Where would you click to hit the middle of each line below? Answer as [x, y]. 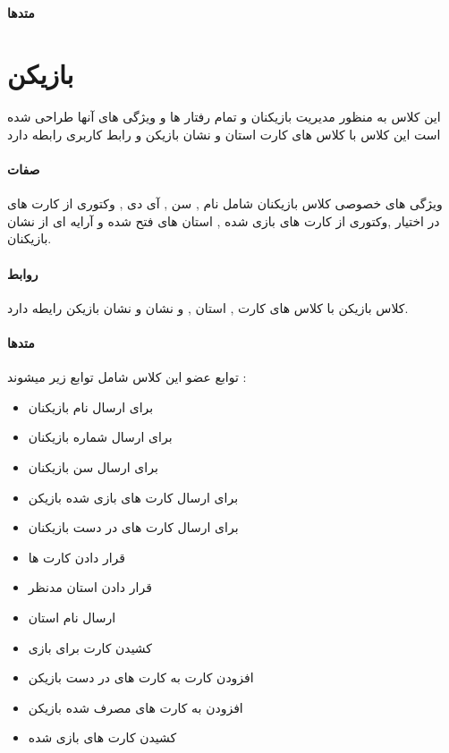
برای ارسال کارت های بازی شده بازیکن [133, 497]
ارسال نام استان [72, 618]
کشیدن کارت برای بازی [90, 647]
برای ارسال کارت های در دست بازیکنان [133, 527]
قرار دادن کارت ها [77, 557]
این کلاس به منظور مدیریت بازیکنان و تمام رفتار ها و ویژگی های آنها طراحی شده [224, 117]
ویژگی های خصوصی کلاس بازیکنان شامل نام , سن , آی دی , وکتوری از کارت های [225, 203]
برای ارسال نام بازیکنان [91, 406]
